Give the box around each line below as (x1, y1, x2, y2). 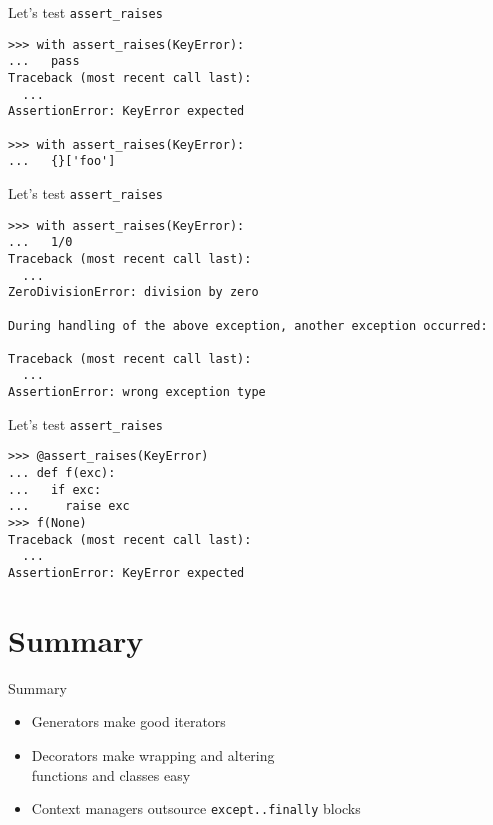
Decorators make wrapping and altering (31, 745, 275, 765)
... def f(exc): (8, 466, 116, 481)
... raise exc (8, 499, 130, 514)
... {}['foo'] (8, 154, 116, 169)
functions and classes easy (31, 764, 191, 785)
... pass (8, 54, 80, 69)
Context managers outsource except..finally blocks (31, 798, 361, 819)
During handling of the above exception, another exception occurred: (8, 318, 488, 333)
